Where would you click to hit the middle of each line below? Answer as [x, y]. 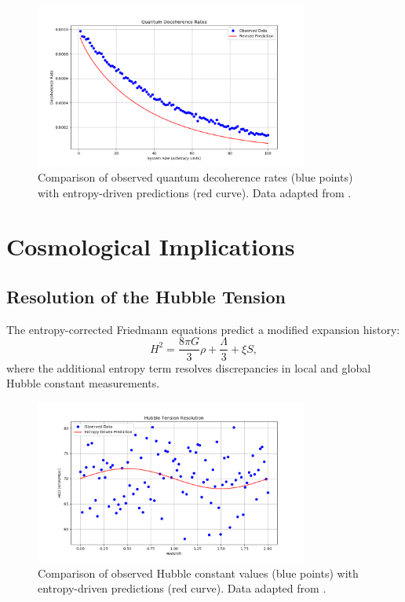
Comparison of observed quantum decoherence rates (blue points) [195, 177]
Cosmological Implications [151, 246]
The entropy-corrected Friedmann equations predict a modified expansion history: [203, 329]
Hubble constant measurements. [83, 383]
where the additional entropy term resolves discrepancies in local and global [189, 367]
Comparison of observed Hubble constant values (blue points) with [198, 573]
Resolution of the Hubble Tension [146, 297]
